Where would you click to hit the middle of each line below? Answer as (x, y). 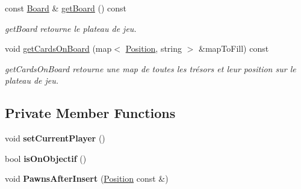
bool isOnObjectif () (46, 158)
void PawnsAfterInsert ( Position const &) (87, 178)
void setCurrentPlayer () (55, 138)
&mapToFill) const (234, 48)
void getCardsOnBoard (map (58, 48)
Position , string (154, 48)
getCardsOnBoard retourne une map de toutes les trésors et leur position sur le (150, 68)
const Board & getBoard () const (66, 8)
